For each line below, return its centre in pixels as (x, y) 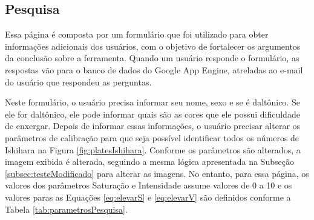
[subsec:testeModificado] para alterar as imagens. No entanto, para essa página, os (157, 173)
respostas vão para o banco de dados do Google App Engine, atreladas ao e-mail (154, 69)
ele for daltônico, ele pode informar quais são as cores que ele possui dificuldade (152, 114)
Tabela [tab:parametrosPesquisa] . (66, 209)
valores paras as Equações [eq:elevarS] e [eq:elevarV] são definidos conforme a (148, 197)
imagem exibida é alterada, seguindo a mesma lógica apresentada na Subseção (149, 162)
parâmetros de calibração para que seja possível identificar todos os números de (152, 137)
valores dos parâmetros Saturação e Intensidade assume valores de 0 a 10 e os (149, 185)
